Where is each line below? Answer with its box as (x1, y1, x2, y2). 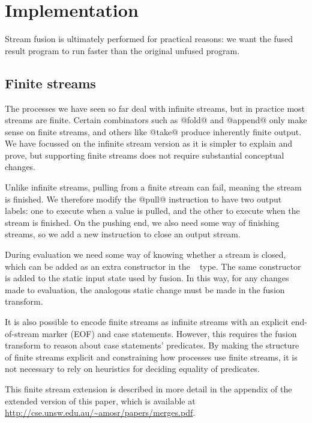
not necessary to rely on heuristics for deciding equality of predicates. (5, 362, 260, 375)
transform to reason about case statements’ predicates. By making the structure (5, 339, 299, 351)
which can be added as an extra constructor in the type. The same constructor (5, 260, 301, 272)
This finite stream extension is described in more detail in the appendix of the (5, 382, 292, 395)
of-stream (5, 327, 40, 339)
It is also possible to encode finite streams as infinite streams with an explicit (5, 315, 289, 328)
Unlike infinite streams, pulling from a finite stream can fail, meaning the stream (5, 181, 302, 193)
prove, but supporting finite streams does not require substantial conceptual (5, 148, 284, 161)
